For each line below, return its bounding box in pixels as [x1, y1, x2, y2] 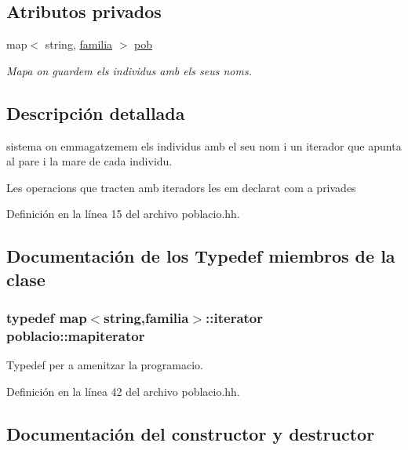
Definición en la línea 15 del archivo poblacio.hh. [6, 205, 240, 222]
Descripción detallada [6, 100, 185, 125]
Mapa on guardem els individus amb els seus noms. [6, 62, 252, 78]
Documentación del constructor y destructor [6, 421, 375, 445]
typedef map [6, 308, 87, 328]
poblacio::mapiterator [6, 325, 145, 345]
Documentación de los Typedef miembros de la [6, 244, 395, 268]
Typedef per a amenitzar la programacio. [6, 357, 203, 373]
